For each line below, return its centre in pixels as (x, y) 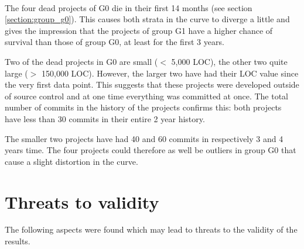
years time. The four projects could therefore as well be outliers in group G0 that (151, 150)
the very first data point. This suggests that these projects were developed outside (152, 84)
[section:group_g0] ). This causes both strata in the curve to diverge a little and (147, 19)
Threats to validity (82, 201)
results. (18, 241)
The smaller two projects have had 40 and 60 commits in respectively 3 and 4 (144, 138)
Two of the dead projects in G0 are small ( (81, 61)
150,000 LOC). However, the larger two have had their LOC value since (170, 73)
